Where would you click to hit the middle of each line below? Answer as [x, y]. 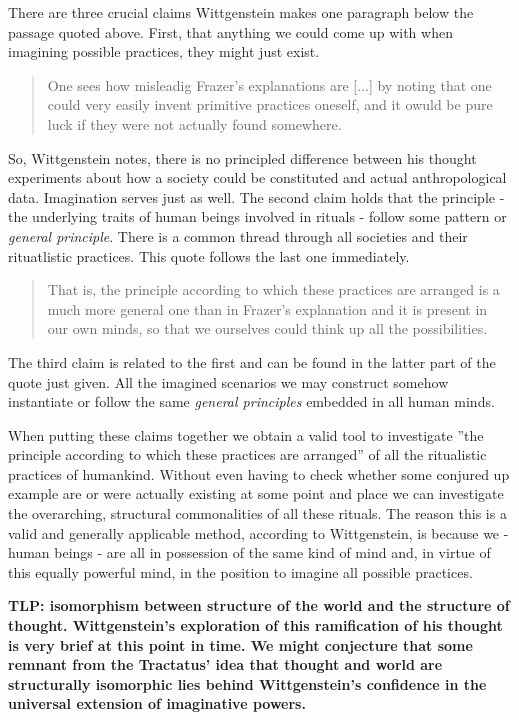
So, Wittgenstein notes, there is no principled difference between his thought [242, 157]
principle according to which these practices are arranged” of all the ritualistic [247, 454]
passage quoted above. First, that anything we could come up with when [230, 31]
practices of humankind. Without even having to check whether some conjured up [259, 473]
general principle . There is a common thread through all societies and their [238, 235]
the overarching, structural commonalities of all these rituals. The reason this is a [257, 513]
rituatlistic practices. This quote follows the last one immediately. [209, 255]
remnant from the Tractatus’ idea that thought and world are [225, 664]
